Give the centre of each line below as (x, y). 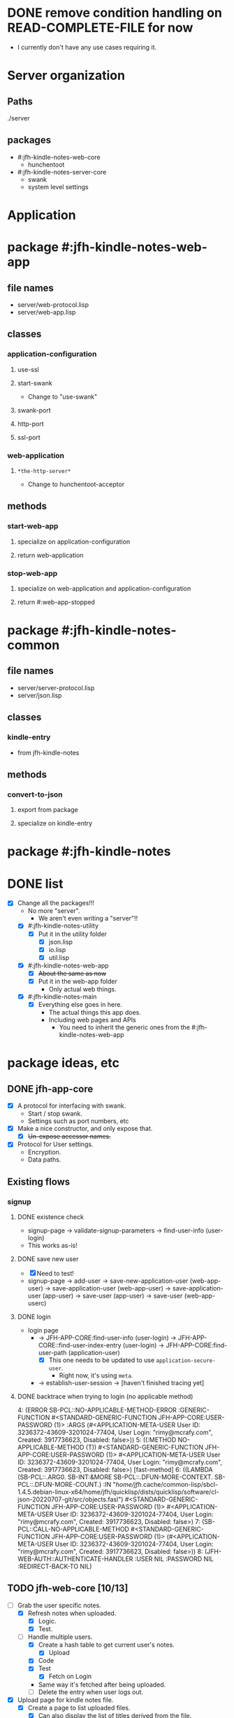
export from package (47, 810)
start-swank (35, 383)
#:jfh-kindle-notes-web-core (59, 157)
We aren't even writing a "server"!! (88, 919)
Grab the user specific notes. (59, 1605)
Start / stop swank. (55, 1114)
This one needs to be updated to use (102, 1360)
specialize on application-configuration (74, 542)
